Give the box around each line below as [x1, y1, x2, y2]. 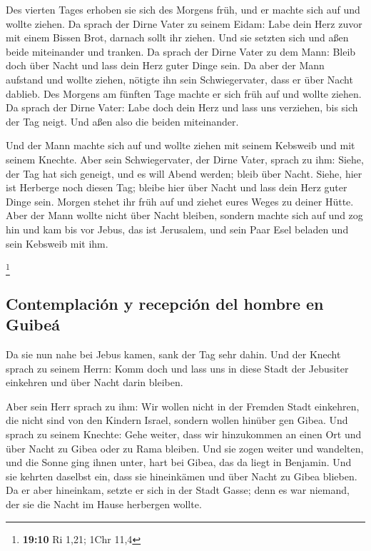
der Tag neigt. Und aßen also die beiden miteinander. [6, 113, 239, 128]
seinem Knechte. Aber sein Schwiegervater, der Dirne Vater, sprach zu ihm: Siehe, [6, 151, 364, 166]
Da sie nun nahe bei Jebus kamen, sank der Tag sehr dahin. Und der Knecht [6, 347, 341, 362]
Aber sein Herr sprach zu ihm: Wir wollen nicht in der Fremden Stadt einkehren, [6, 398, 360, 413]
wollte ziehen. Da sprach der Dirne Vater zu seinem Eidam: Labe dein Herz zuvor [6, 16, 362, 31]
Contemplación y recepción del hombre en [6, 292, 324, 314]
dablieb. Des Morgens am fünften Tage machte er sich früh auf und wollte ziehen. [6, 86, 362, 101]
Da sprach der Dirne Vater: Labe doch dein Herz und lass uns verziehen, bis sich [6, 100, 358, 115]
